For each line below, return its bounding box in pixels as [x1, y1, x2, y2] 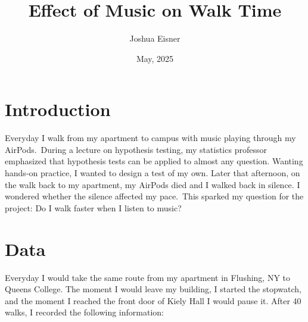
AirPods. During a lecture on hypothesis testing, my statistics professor [5, 143, 267, 155]
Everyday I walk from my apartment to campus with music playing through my [5, 132, 296, 144]
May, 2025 [136, 52, 174, 64]
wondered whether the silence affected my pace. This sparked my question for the [5, 190, 304, 202]
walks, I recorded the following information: [5, 306, 164, 318]
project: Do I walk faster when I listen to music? [5, 201, 182, 214]
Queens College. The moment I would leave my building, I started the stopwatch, [5, 283, 301, 295]
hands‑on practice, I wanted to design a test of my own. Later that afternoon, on [5, 167, 300, 179]
